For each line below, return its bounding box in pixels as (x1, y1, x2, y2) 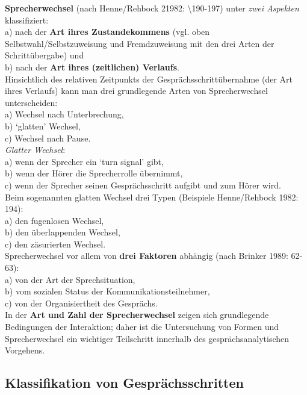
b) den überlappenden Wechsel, (5, 226, 120, 238)
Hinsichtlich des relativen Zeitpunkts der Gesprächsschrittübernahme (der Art (5, 72, 293, 85)
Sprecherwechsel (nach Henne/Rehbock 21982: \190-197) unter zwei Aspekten (5, 2, 299, 14)
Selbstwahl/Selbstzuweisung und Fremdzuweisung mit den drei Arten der (5, 37, 274, 49)
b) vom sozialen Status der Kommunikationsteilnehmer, (5, 285, 210, 297)
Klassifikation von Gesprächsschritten (5, 373, 244, 392)
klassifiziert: (5, 13, 49, 26)
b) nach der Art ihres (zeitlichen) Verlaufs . (5, 60, 179, 73)
